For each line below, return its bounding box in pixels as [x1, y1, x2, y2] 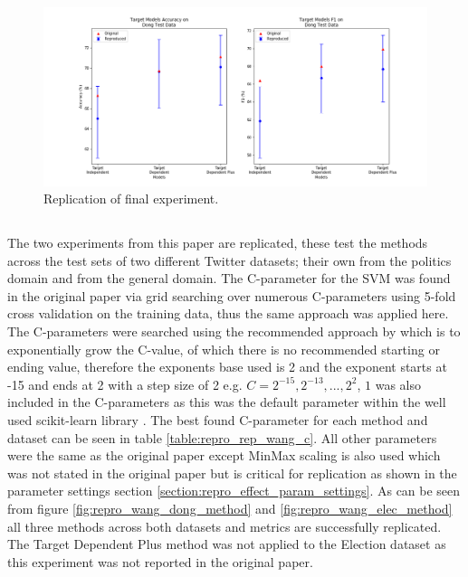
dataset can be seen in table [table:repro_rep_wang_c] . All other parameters [7, 428, 437, 447]
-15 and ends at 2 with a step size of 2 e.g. [7, 374, 243, 393]
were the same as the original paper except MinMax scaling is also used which [7, 446, 441, 465]
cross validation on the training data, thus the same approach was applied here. [7, 304, 449, 323]
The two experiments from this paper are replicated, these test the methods [7, 233, 428, 252]
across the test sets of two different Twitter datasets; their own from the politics [7, 251, 452, 270]
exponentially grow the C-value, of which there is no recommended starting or [7, 339, 440, 358]
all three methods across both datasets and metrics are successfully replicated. [7, 516, 442, 535]
